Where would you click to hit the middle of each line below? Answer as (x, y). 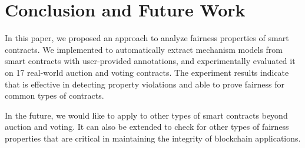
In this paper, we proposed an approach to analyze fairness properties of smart (147, 38)
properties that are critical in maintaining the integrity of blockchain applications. (153, 138)
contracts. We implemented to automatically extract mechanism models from (144, 49)
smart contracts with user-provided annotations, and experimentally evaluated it (150, 61)
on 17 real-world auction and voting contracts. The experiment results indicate (147, 72)
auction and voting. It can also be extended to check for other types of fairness (147, 127)
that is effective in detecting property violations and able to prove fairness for (145, 84)
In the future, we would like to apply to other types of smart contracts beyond (146, 115)
